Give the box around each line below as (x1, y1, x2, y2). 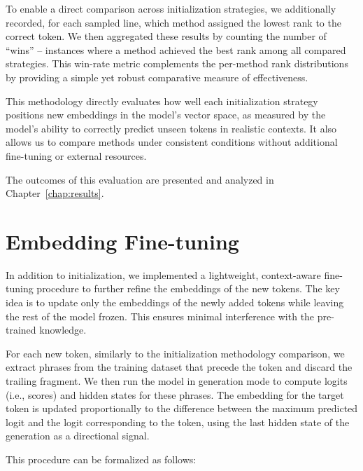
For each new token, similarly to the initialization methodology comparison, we (6, 346, 345, 360)
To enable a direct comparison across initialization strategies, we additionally (6, 1, 336, 15)
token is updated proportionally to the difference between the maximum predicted (6, 401, 358, 416)
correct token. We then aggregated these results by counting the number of (6, 29, 327, 43)
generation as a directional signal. (6, 428, 150, 443)
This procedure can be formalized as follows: (6, 451, 197, 466)
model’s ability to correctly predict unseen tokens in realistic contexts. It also (6, 121, 337, 135)
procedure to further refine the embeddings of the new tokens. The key (36, 281, 340, 296)
